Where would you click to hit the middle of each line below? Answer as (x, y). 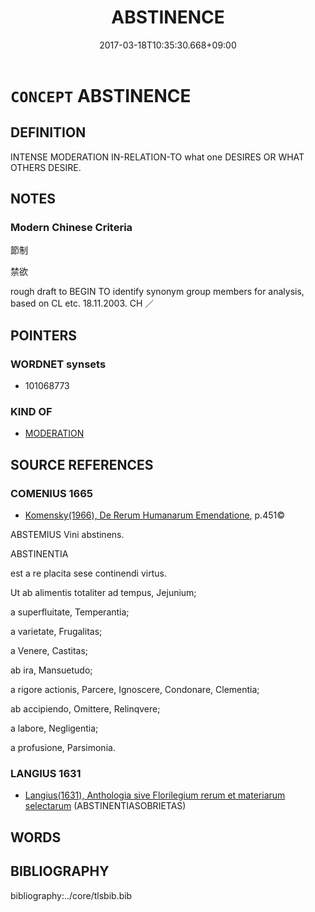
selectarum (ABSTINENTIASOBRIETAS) (105, 806)
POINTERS (44, 335)
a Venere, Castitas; (49, 651)
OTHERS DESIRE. (46, 167)
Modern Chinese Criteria (71, 228)
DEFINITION (48, 132)
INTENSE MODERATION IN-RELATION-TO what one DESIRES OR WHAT (157, 157)
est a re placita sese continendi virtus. (88, 573)
